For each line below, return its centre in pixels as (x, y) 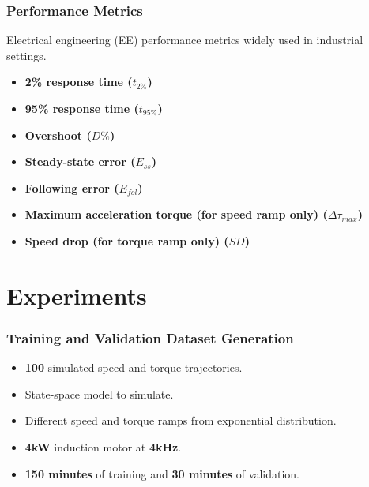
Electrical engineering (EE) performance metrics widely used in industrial (185, 40)
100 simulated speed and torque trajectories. (134, 367)
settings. (26, 55)
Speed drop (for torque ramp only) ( (127, 240)
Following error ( (72, 187)
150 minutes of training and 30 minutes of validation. (162, 473)
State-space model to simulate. (99, 393)
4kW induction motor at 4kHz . (103, 446)
